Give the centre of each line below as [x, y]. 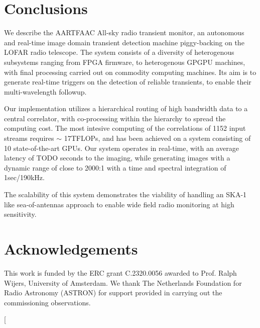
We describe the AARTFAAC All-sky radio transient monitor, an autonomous [124, 32]
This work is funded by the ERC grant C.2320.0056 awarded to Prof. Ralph [120, 272]
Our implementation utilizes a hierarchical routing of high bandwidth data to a [126, 108]
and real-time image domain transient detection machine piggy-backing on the [124, 42]
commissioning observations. [47, 302]
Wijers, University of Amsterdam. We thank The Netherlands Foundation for [123, 282]
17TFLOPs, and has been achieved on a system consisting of [157, 138]
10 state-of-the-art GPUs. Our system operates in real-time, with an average [121, 148]
